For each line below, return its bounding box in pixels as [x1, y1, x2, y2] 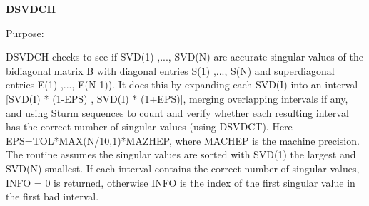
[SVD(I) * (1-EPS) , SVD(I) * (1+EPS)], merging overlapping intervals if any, [6, 91, 348, 105]
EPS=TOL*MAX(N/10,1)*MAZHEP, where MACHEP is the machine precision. [6, 133, 360, 148]
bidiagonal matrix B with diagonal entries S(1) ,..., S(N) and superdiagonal [6, 63, 335, 78]
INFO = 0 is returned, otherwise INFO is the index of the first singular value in [6, 175, 355, 190]
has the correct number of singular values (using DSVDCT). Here [6, 119, 293, 134]
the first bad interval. [6, 189, 99, 204]
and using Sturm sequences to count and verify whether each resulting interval [6, 105, 349, 120]
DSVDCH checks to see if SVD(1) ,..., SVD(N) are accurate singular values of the [6, 49, 363, 64]
